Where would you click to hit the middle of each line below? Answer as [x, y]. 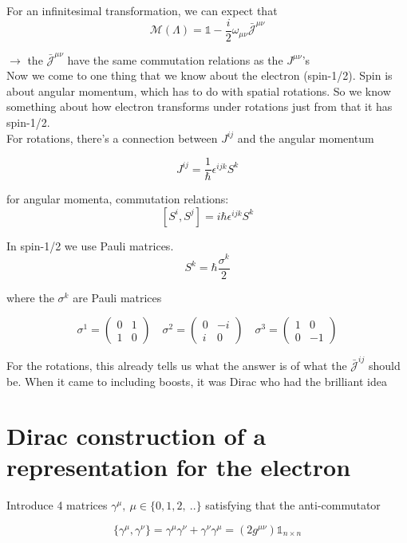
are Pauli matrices [117, 297]
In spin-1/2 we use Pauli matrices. [90, 245]
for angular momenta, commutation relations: [118, 199]
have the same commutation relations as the [175, 59]
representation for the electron [179, 467]
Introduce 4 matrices [57, 505]
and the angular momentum [306, 138]
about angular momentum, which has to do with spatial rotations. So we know [199, 90]
